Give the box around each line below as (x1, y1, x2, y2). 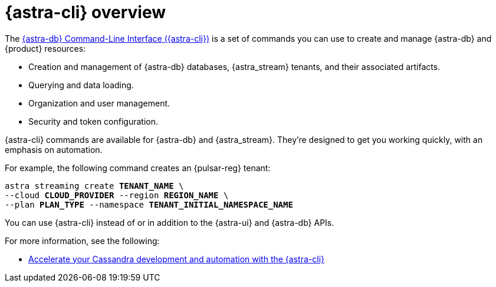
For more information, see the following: (5, 235, 160, 246)
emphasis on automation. (5, 144, 103, 155)
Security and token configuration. (28, 116, 159, 126)
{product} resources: (5, 43, 86, 54)
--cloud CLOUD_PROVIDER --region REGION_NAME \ (5, 190, 229, 200)
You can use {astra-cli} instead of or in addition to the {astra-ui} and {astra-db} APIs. (5, 217, 334, 228)
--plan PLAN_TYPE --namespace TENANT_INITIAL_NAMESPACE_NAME (5, 199, 293, 209)
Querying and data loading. (28, 79, 134, 90)
